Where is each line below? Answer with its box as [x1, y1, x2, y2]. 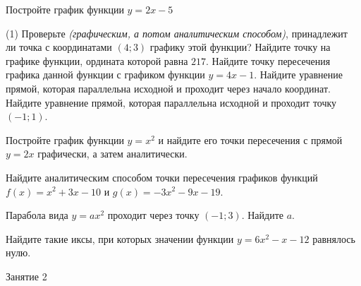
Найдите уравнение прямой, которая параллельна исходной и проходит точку [6, 95, 337, 109]
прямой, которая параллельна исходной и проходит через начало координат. [6, 81, 331, 95]
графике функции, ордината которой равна [6, 53, 188, 68]
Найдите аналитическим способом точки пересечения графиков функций [6, 169, 318, 184]
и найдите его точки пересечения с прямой [158, 132, 343, 147]
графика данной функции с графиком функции [6, 67, 205, 82]
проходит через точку [107, 208, 200, 222]
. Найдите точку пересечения [206, 53, 331, 68]
